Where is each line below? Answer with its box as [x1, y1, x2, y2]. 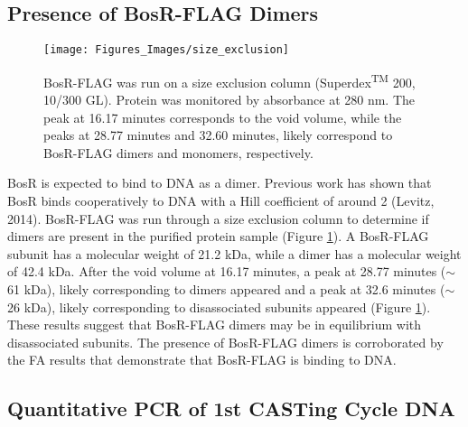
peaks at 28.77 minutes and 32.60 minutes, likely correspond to [43, 125, 393, 144]
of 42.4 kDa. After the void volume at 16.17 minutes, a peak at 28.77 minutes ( [7, 262, 446, 281]
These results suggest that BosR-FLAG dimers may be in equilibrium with [7, 315, 422, 334]
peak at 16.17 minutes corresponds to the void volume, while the [43, 107, 402, 126]
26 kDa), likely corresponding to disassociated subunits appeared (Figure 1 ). [7, 297, 431, 316]
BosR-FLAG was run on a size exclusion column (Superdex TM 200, [43, 70, 416, 91]
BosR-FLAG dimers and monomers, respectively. [43, 143, 314, 162]
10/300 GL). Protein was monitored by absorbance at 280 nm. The [43, 90, 416, 109]
